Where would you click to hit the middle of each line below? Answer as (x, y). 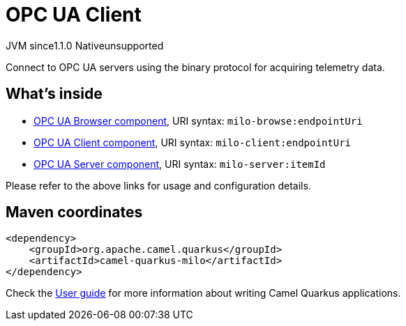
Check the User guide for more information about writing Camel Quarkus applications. (203, 293)
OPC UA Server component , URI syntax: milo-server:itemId (180, 164)
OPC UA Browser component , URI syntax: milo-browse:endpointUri (198, 121)
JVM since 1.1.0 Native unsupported (85, 45)
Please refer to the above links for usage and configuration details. (158, 185)
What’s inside (54, 94)
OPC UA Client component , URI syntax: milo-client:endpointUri (193, 142)
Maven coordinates (74, 212)
